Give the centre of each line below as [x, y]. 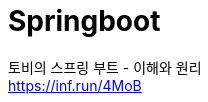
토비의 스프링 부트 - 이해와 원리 [105, 67]
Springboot [84, 21]
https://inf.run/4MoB [75, 85]
